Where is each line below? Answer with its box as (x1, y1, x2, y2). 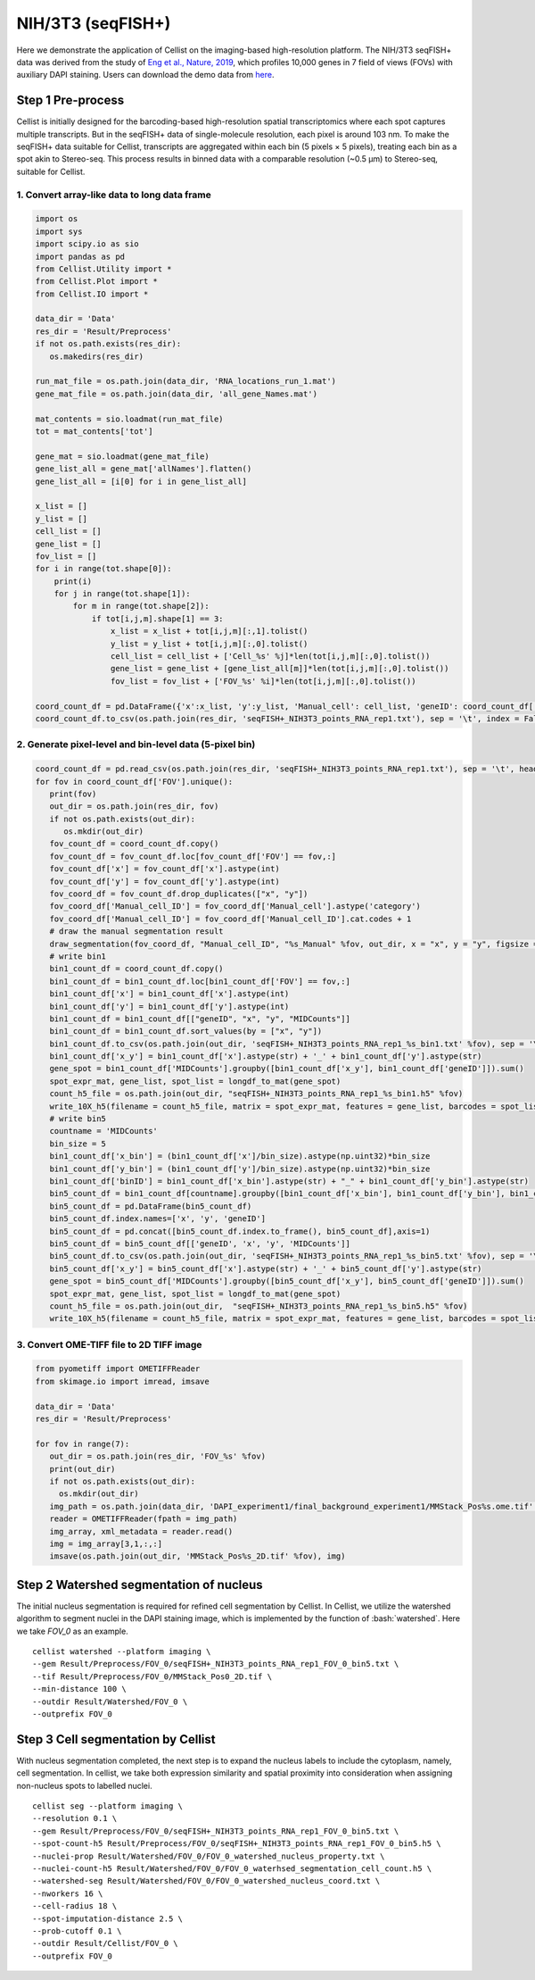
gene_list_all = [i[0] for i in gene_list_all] (35, 476, 247, 487)
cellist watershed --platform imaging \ (32, 1646, 211, 1656)
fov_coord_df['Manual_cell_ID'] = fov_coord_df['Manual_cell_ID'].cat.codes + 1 (49, 913, 412, 924)
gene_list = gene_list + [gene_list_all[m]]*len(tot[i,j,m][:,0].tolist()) (110, 663, 449, 674)
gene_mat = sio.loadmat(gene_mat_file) (35, 451, 210, 462)
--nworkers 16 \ (32, 1888, 103, 1899)
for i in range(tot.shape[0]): (35, 563, 173, 574)
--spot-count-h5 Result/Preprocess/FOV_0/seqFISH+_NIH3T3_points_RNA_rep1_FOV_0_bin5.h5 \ (32, 1839, 441, 1849)
